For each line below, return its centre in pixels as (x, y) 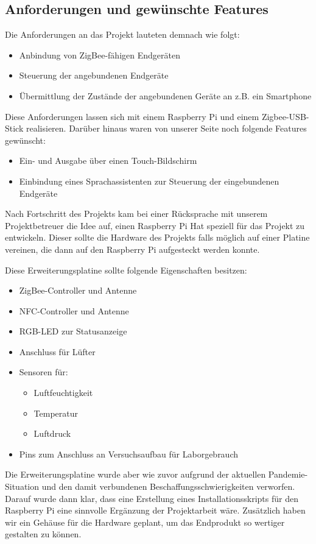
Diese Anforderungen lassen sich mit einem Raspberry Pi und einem (132, 116)
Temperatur (56, 413)
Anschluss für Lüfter (57, 351)
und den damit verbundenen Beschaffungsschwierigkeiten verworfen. (168, 486)
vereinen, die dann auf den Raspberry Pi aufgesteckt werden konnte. (132, 249)
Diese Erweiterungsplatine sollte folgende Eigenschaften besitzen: (126, 270)
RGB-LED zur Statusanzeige (73, 331)
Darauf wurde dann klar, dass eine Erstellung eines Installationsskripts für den (152, 498)
